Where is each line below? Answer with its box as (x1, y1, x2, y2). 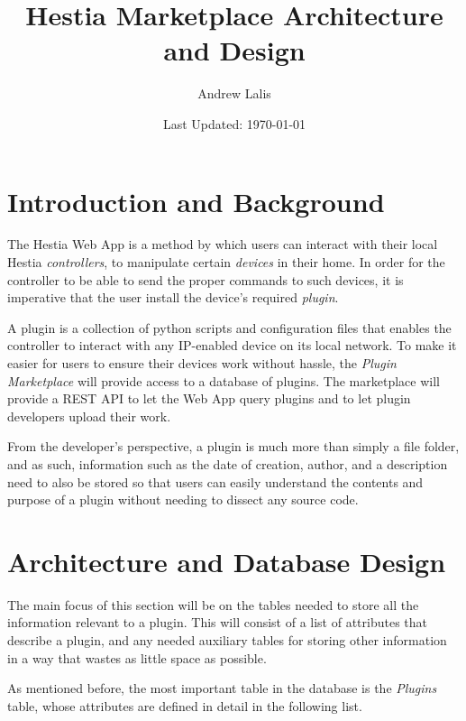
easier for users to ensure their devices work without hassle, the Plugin (7, 354, 397, 372)
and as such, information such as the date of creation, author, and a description (7, 454, 448, 473)
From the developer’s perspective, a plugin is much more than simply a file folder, (7, 437, 460, 456)
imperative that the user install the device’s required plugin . (7, 288, 339, 307)
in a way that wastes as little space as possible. (7, 648, 267, 667)
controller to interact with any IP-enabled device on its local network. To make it (7, 336, 457, 355)
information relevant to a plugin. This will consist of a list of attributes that (7, 613, 428, 632)
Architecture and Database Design (7, 542, 446, 579)
